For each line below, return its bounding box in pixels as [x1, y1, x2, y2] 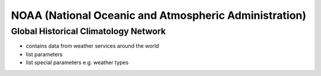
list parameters [26, 51, 63, 58]
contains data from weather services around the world [26, 42, 159, 49]
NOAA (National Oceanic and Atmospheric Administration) [11, 9, 307, 22]
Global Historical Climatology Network [11, 26, 166, 37]
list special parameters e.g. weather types [26, 59, 129, 66]
